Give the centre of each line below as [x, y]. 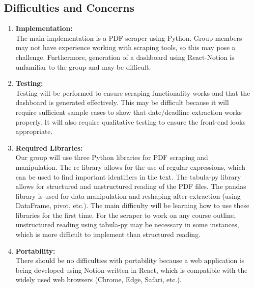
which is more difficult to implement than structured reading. [108, 234]
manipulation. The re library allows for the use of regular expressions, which [130, 167]
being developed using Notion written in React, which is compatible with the [131, 270]
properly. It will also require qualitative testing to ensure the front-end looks [130, 121]
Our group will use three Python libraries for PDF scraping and [112, 157]
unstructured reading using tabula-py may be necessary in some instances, [127, 224]
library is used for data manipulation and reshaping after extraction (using [128, 196]
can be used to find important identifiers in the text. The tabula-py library [128, 176]
